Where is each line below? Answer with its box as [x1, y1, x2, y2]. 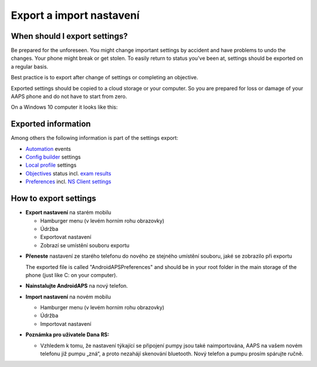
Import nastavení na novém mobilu [25, 293, 111, 300]
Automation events [25, 145, 72, 152]
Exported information [11, 119, 91, 129]
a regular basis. [11, 63, 49, 70]
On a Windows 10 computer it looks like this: [11, 103, 118, 111]
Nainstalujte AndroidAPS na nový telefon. [25, 282, 129, 289]
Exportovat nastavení [40, 234, 92, 241]
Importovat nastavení [40, 320, 92, 327]
